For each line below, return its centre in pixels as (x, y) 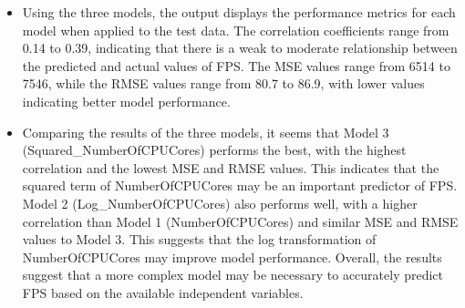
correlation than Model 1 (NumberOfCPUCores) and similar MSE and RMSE (240, 221)
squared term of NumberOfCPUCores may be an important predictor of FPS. (240, 185)
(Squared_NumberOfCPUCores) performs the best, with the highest (214, 150)
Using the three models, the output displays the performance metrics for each (239, 12)
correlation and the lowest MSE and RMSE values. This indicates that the (231, 167)
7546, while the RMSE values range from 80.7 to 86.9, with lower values (223, 83)
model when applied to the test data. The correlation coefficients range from (236, 30)
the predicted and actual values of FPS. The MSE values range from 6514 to (236, 65)
